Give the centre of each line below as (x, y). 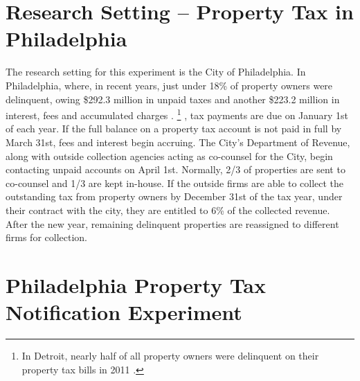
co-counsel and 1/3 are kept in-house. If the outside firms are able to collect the (175, 183)
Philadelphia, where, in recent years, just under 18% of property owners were (169, 85)
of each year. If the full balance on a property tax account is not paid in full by (174, 129)
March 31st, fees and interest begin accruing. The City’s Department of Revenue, (178, 142)
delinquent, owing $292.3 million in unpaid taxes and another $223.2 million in (173, 99)
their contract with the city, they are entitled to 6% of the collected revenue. (168, 210)
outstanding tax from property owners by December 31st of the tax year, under (174, 196)
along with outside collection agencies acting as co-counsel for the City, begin (169, 156)
